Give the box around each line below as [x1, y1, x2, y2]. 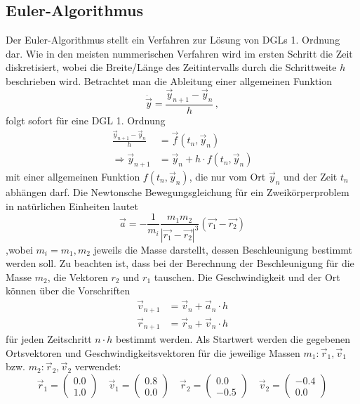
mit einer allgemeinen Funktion [6, 169, 140, 183]
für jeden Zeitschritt [6, 332, 92, 346]
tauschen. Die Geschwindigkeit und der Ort [154, 269, 340, 284]
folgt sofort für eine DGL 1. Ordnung [6, 112, 166, 127]
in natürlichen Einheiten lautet [6, 198, 138, 213]
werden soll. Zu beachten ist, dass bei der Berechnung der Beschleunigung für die [6, 256, 354, 271]
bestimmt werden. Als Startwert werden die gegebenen [116, 332, 350, 346]
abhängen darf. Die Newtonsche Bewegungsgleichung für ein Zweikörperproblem [6, 184, 349, 199]
